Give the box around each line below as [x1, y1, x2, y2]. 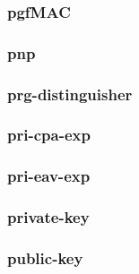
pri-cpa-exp [7, 124, 91, 146]
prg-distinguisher [7, 82, 133, 105]
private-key [7, 206, 90, 228]
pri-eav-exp [7, 165, 91, 187]
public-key [7, 246, 83, 269]
